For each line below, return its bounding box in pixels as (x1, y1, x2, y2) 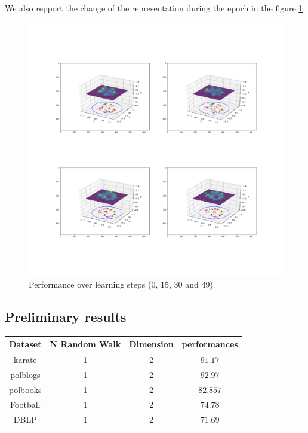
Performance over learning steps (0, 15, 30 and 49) (29, 278, 213, 291)
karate (14, 353, 37, 366)
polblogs (10, 368, 41, 381)
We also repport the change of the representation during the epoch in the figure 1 (5, 2, 303, 14)
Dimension (129, 338, 174, 350)
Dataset (9, 338, 42, 350)
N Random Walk (50, 338, 121, 350)
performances (181, 338, 238, 350)
